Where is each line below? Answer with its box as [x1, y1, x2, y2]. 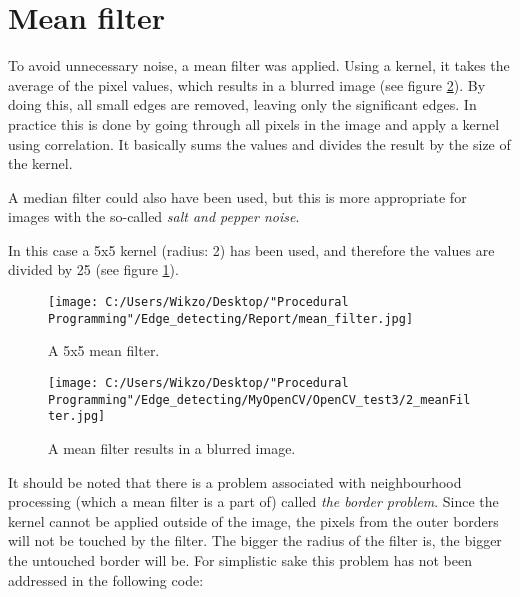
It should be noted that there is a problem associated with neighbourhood [8, 471, 462, 492]
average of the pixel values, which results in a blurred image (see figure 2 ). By [8, 74, 486, 95]
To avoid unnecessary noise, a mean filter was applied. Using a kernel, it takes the [8, 55, 510, 76]
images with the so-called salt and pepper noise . [8, 206, 300, 227]
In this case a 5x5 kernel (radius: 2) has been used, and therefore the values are [8, 239, 495, 260]
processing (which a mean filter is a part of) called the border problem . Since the [8, 491, 499, 512]
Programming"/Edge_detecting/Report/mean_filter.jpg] [48, 311, 414, 326]
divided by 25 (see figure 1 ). [8, 259, 179, 280]
